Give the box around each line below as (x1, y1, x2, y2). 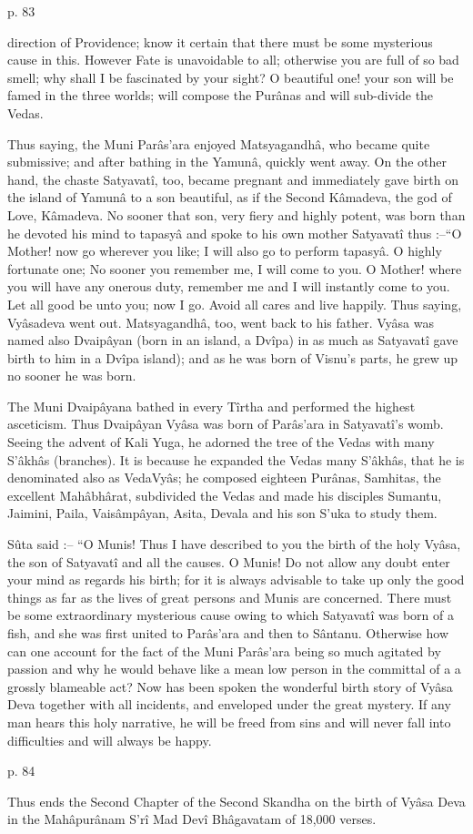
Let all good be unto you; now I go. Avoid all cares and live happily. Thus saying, (7, 294, 462, 313)
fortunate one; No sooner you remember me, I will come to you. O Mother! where (7, 259, 462, 278)
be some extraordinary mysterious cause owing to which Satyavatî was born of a (7, 605, 454, 625)
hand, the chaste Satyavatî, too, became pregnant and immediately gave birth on (7, 169, 458, 188)
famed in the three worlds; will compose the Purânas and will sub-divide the (7, 86, 434, 105)
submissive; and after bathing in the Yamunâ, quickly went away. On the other (7, 152, 447, 171)
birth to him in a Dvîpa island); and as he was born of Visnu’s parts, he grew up (7, 348, 458, 367)
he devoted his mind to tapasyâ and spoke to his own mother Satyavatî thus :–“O (7, 223, 462, 242)
